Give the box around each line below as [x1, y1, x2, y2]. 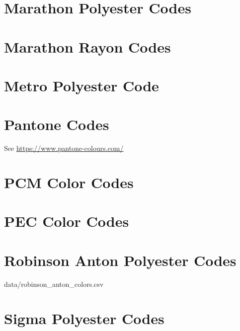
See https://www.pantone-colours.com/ [4, 143, 124, 153]
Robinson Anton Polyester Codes [4, 250, 237, 270]
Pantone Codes [4, 114, 109, 134]
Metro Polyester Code [4, 75, 159, 95]
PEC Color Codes [4, 211, 129, 231]
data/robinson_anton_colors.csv [4, 278, 104, 289]
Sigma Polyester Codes [4, 308, 164, 328]
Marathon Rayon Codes [4, 36, 171, 57]
